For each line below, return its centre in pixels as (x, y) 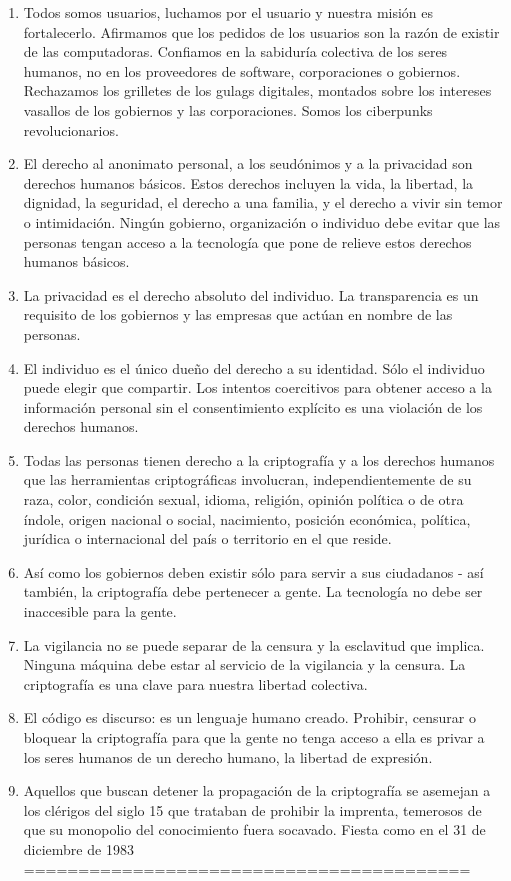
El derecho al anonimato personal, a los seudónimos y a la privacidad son (248, 163)
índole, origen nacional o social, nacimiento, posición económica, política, (247, 518)
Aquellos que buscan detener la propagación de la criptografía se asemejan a (257, 790)
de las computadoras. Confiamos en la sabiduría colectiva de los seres (235, 51)
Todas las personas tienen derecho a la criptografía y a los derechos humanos (259, 459)
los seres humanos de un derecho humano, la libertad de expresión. (228, 756)
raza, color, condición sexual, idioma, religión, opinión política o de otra (243, 499)
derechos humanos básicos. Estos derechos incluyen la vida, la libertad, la (248, 182)
